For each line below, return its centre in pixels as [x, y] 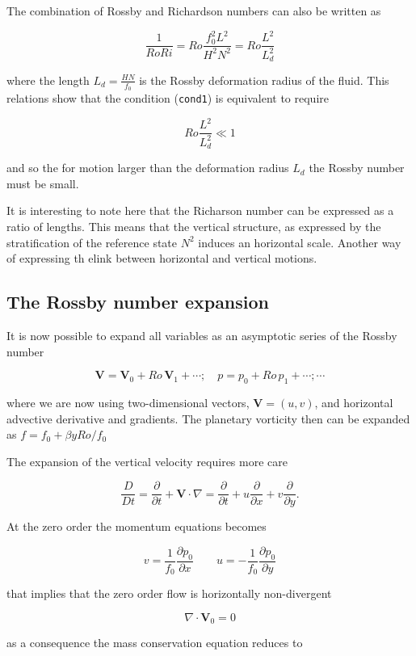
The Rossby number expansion [138, 302]
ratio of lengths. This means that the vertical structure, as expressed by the [194, 226]
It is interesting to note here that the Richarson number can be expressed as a [200, 210]
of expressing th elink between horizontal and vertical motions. [162, 258]
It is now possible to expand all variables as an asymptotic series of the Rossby [202, 335]
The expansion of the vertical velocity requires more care [147, 461]
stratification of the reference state [92, 242]
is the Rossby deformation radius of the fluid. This [264, 80]
